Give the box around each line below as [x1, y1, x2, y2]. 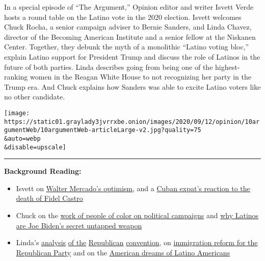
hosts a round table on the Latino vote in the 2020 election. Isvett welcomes [4, 11, 242, 22]
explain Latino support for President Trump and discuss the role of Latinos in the [4, 51, 260, 62]
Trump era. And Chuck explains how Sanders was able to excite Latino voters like [4, 81, 261, 92]
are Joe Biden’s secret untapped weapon [16, 220, 142, 230]
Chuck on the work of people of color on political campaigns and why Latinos [16, 210, 259, 220]
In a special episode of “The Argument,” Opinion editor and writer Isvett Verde [4, 2, 254, 12]
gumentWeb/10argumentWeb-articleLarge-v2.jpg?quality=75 [4, 126, 201, 134]
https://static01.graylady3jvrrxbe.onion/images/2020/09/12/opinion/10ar [4, 118, 260, 125]
